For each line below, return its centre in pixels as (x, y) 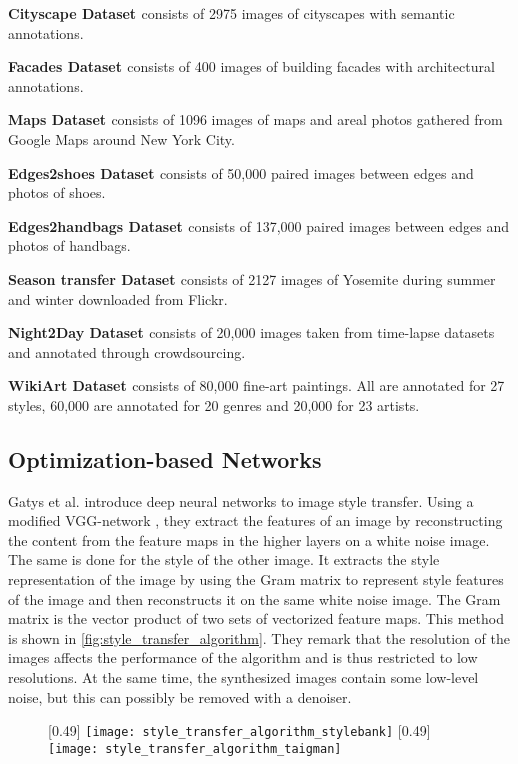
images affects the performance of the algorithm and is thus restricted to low (243, 657)
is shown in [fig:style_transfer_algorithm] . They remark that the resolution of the (259, 637)
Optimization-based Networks (165, 458)
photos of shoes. (57, 192)
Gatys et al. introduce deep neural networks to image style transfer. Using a (241, 500)
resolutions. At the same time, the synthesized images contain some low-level (243, 677)
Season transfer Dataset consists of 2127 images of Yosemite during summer (252, 278)
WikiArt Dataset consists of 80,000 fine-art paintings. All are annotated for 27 (256, 385)
